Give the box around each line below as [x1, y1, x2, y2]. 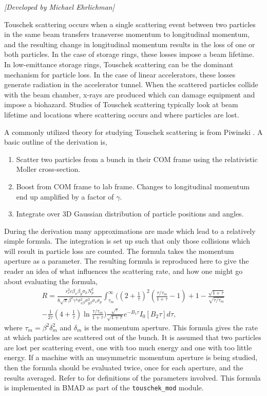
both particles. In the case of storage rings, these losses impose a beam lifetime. [4, 49, 254, 60]
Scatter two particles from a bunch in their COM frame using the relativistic [16, 153, 258, 164]
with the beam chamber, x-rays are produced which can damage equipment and [4, 89, 255, 100]
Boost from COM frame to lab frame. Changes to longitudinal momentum [16, 181, 250, 191]
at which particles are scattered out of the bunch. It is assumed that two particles [4, 332, 261, 343]
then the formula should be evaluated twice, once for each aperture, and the [4, 362, 243, 372]
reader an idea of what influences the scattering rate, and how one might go [4, 266, 243, 276]
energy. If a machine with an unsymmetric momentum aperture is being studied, [4, 352, 258, 363]
